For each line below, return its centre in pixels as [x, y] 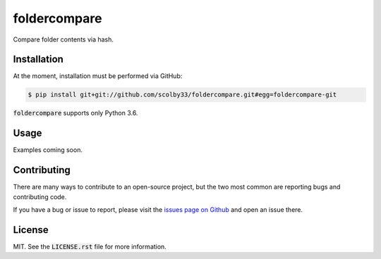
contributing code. [40, 196]
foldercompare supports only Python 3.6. [75, 113]
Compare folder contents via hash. [64, 39]
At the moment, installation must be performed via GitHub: [98, 76]
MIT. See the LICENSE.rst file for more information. [90, 246]
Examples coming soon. [48, 150]
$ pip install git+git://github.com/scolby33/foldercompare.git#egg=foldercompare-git [182, 95]
